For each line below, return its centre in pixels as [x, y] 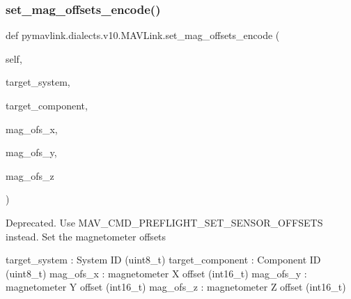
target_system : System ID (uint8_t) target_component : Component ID [163, 260]
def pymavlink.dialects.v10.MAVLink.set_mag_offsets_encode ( [143, 35]
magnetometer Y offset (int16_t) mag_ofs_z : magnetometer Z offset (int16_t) [176, 287]
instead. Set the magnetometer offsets [86, 236]
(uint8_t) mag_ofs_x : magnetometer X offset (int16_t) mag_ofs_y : [156, 273]
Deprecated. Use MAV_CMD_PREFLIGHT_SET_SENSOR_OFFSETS [164, 222]
